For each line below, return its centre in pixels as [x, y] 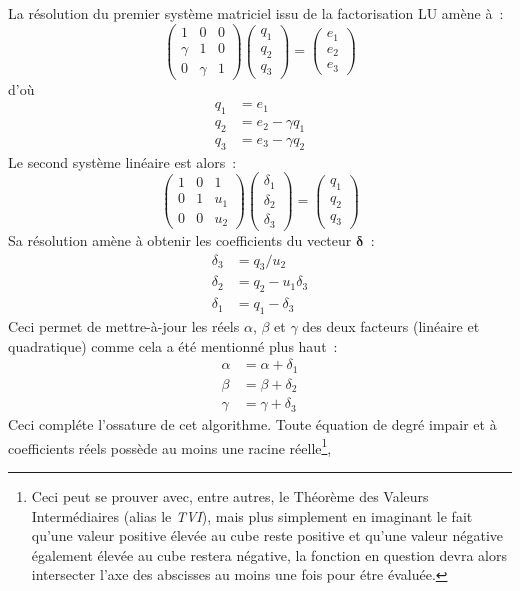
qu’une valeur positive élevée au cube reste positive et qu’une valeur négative [267, 535]
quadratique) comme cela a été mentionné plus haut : [173, 345]
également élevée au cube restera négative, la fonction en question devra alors [269, 554]
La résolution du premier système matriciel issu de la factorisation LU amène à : [256, 13]
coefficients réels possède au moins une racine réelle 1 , [170, 446]
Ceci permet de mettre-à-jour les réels [124, 326]
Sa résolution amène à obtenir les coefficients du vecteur [180, 239]
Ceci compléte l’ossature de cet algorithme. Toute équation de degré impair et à [252, 424]
